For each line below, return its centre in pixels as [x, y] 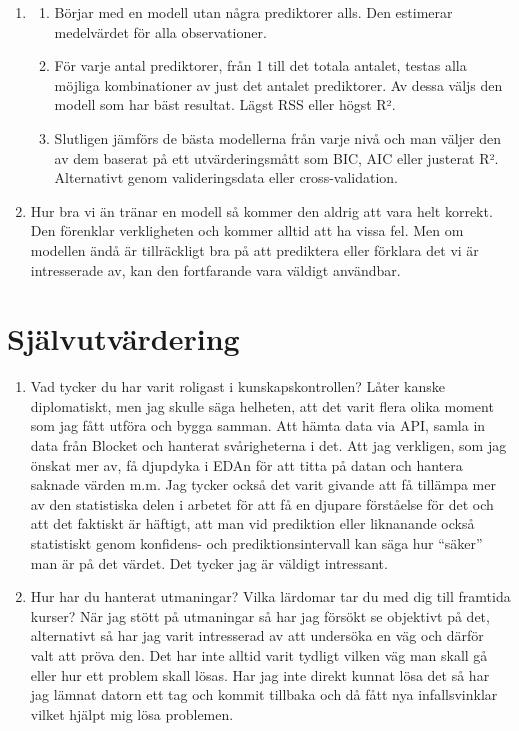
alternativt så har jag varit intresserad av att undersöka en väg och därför [257, 635]
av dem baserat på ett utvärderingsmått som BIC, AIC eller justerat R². [276, 157]
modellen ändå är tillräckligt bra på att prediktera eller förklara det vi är [254, 249]
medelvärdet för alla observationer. [160, 31]
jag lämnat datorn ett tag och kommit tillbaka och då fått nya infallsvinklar [264, 694]
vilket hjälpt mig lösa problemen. [132, 713]
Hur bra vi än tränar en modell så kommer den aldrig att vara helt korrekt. [261, 210]
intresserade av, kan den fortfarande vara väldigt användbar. [215, 269]
